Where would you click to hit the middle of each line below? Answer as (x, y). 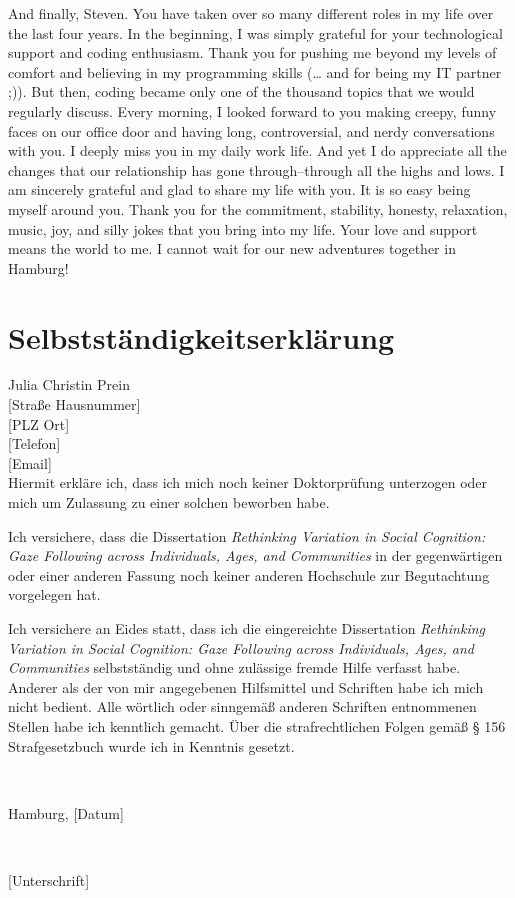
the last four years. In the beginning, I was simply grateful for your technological (255, 32)
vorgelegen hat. (54, 594)
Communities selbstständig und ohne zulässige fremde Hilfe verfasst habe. (234, 667)
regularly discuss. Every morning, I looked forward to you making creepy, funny (252, 110)
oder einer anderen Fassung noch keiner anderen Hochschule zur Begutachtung (249, 574)
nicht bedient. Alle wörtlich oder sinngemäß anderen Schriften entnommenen (242, 706)
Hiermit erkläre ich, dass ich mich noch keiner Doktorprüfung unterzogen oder (248, 482)
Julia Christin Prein (69, 384)
